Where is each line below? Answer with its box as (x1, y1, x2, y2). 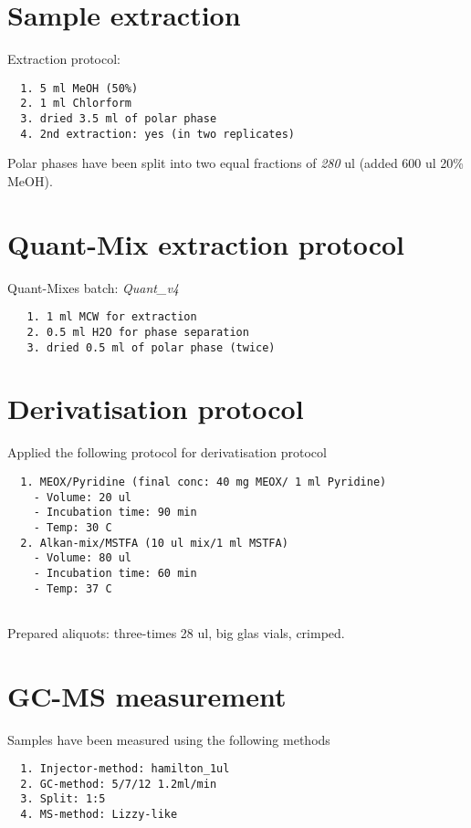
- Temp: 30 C (33, 520, 112, 534)
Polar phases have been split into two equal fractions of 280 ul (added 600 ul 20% (7, 153, 464, 173)
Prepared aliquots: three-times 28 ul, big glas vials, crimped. (7, 623, 345, 642)
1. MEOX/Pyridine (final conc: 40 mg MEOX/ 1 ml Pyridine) (20, 475, 387, 488)
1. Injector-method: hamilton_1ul (20, 762, 230, 776)
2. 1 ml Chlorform (20, 97, 132, 110)
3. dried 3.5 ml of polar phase (20, 112, 217, 126)
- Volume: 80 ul (33, 551, 132, 565)
